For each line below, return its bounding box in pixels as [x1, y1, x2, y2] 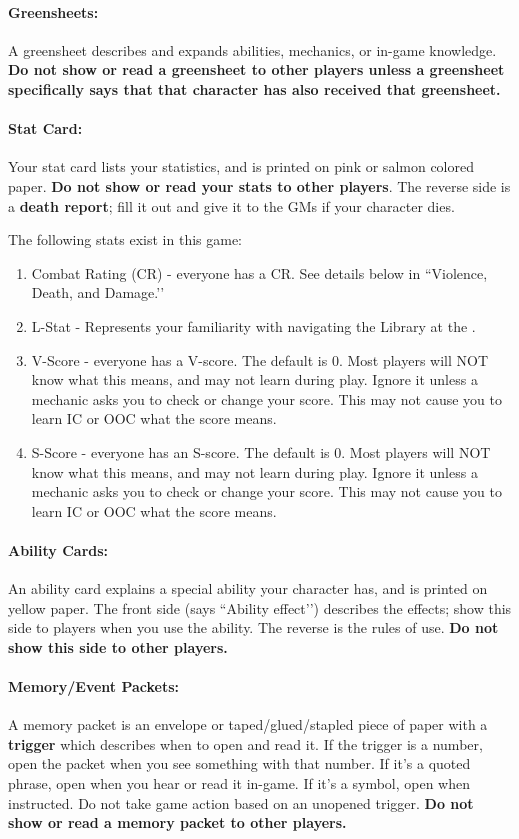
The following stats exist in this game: [8, 229, 243, 250]
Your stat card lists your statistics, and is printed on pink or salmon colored [8, 156, 474, 177]
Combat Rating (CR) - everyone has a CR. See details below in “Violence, [31, 262, 488, 283]
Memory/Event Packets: [8, 676, 180, 697]
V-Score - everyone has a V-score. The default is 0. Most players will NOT [31, 349, 489, 370]
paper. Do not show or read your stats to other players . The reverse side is [8, 175, 511, 196]
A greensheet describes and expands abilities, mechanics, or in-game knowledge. [8, 39, 497, 60]
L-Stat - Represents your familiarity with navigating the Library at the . [31, 315, 476, 336]
